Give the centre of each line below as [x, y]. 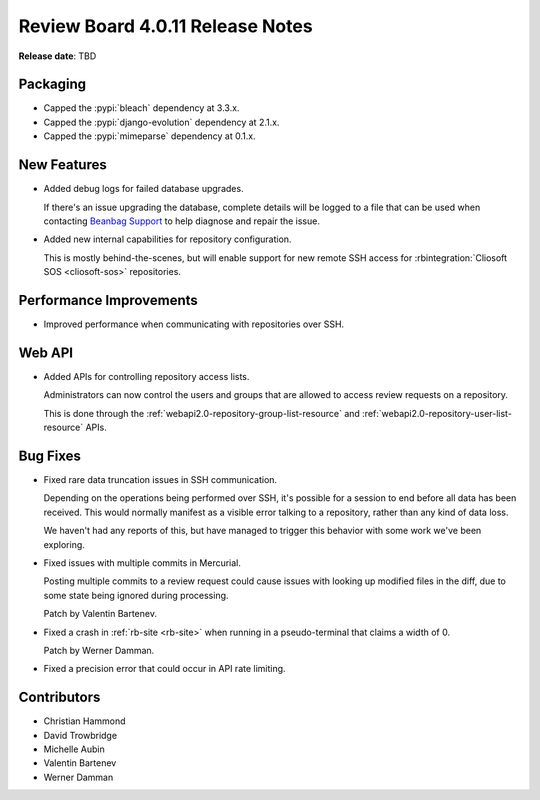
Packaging [52, 84]
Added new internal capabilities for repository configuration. [167, 239]
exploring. [64, 544]
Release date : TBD [57, 56]
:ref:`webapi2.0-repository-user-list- [436, 413]
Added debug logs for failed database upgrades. [143, 189]
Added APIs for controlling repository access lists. [146, 376]
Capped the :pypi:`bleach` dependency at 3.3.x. [141, 108]
